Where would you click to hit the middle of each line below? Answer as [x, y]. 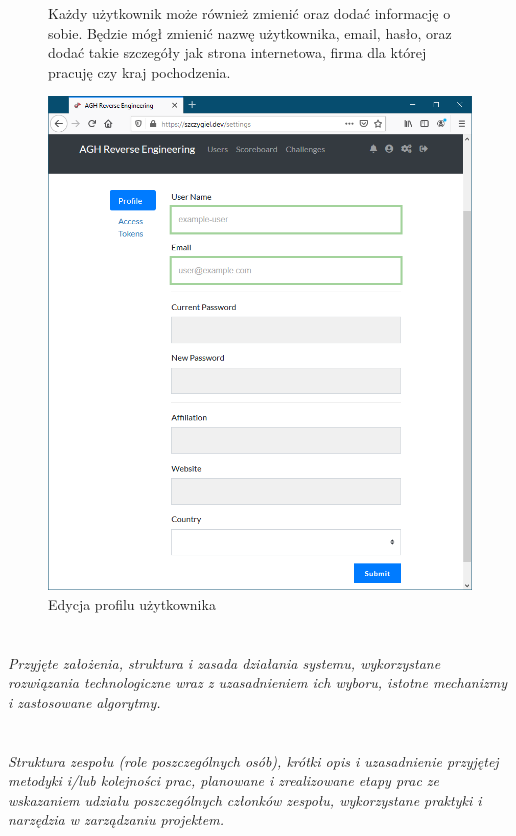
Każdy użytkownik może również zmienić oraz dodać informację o [249, 13]
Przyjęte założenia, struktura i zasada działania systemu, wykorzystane [224, 662]
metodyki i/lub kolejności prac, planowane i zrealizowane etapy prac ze [224, 780]
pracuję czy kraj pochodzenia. [139, 71]
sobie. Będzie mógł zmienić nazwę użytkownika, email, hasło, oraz [250, 32]
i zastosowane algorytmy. [84, 701]
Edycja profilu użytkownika [132, 603]
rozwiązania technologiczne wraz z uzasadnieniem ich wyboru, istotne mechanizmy [257, 682]
